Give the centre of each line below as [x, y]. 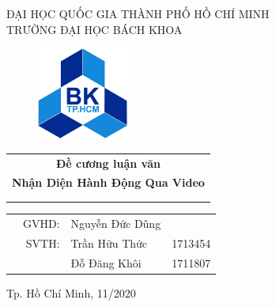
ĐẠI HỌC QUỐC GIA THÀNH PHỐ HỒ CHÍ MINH [138, 13]
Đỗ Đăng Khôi [106, 262]
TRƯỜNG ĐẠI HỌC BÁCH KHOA [95, 29]
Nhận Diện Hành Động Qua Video [108, 182]
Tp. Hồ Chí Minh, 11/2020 [71, 292]
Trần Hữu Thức [109, 243]
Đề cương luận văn [108, 163]
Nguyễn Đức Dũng [116, 223]
